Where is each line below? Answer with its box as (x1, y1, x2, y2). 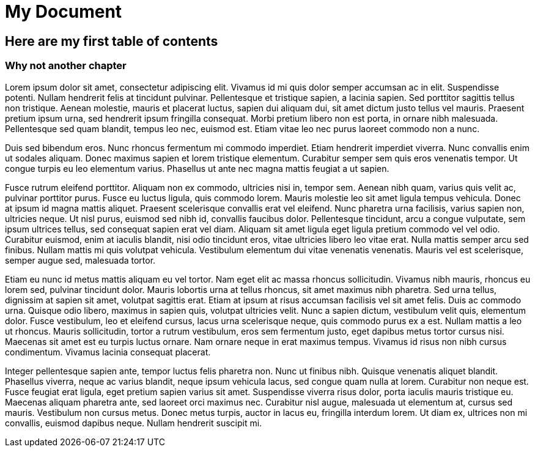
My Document (5, 1, 122, 22)
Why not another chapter (5, 59, 127, 72)
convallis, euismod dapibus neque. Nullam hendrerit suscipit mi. (5, 417, 262, 428)
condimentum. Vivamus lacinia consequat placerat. (5, 346, 211, 357)
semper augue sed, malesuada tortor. (5, 254, 156, 265)
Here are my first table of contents (5, 33, 218, 49)
